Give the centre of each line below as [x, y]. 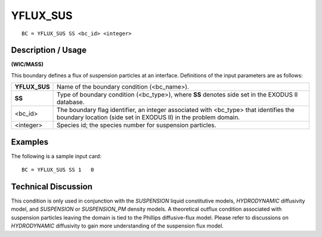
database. [71, 102]
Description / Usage [49, 50]
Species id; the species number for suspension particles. [137, 125]
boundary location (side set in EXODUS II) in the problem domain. [148, 117]
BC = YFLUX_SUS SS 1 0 [58, 170]
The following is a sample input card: [56, 156]
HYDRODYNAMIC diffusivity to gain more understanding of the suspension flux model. [117, 226]
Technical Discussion [52, 187]
